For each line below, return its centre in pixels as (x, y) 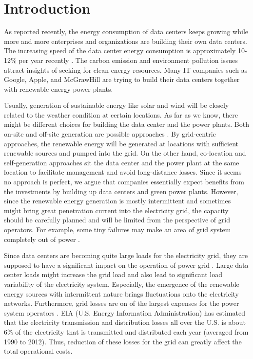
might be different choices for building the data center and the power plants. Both (126, 124)
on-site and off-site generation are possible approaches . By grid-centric (110, 134)
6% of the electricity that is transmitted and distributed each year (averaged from (126, 331)
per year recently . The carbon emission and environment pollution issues (128, 60)
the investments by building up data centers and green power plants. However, (121, 191)
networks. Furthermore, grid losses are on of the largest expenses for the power (122, 303)
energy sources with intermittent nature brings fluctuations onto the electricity (121, 293)
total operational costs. (38, 351)
